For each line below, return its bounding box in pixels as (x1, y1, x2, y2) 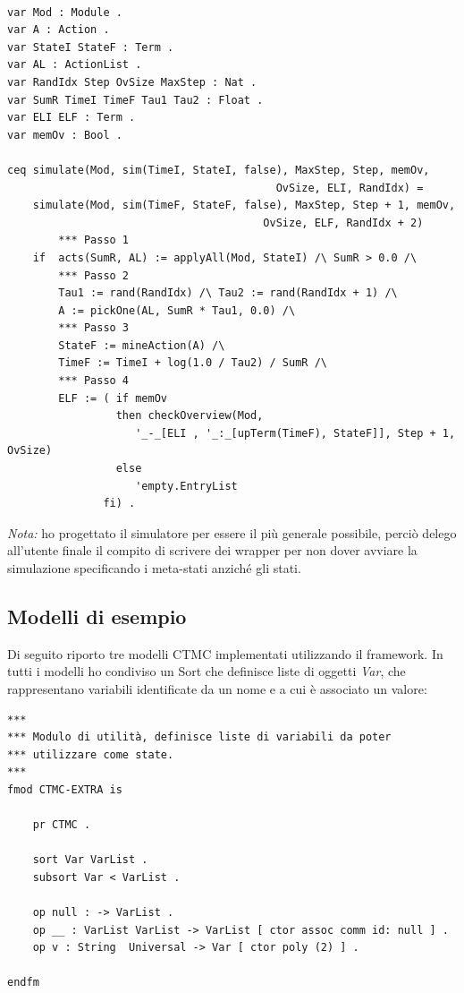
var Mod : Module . (7, 5, 122, 19)
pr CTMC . (32, 818, 91, 832)
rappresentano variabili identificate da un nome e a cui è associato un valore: (7, 679, 427, 698)
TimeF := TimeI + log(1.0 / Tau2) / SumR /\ (58, 356, 327, 370)
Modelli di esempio (7, 602, 187, 629)
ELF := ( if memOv (58, 391, 167, 405)
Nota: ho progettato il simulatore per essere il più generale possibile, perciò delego (7, 523, 457, 542)
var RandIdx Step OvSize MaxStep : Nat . (7, 75, 257, 89)
